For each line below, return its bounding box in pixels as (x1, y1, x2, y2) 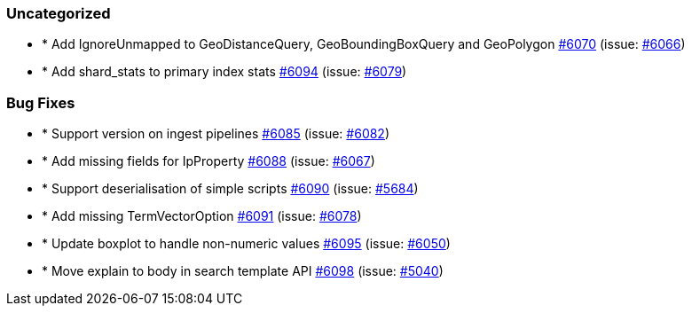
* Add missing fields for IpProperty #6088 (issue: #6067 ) (42, 153, 375, 169)
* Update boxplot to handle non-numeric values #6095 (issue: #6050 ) (42, 236, 451, 252)
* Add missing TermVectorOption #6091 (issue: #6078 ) (42, 208, 362, 224)
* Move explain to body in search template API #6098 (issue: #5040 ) (42, 263, 444, 279)
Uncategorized (6, 4, 111, 22)
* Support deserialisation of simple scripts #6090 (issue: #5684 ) (42, 181, 419, 197)
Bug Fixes (6, 93, 75, 112)
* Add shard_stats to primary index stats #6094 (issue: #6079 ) (42, 64, 407, 80)
